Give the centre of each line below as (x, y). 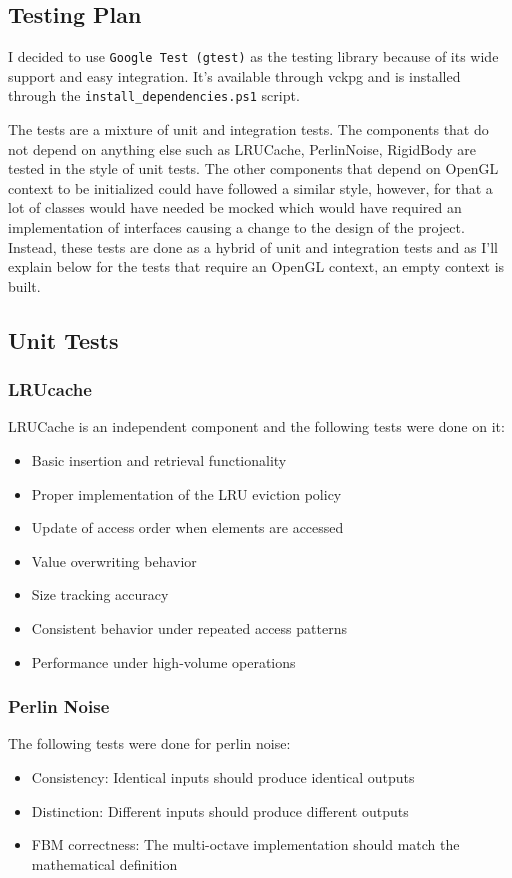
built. (24, 285)
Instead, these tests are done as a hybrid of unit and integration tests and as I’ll (253, 246)
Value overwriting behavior (114, 560)
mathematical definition (104, 863)
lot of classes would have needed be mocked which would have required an (235, 207)
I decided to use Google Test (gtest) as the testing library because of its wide (253, 56)
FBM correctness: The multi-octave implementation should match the (245, 844)
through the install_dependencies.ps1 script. (154, 95)
